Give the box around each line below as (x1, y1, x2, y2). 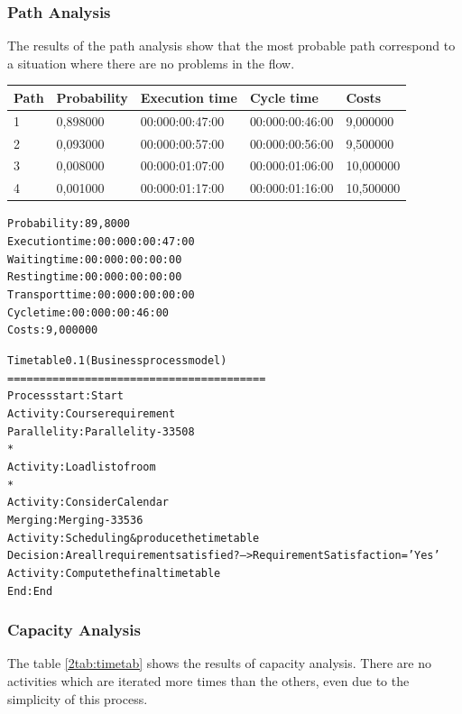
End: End (7, 584, 53, 598)
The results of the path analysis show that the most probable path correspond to (7, 36, 456, 55)
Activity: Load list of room (7, 460, 156, 473)
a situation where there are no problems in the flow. (7, 53, 295, 72)
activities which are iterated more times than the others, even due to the (7, 671, 410, 690)
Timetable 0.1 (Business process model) (7, 353, 227, 367)
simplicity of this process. (7, 689, 148, 708)
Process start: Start (7, 389, 124, 403)
